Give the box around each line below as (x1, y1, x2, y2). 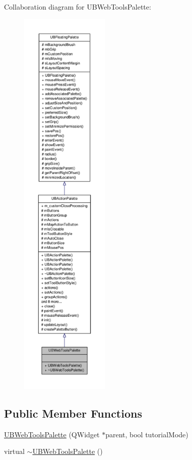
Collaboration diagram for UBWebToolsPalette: (4, 2, 151, 12)
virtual (4, 446, 25, 456)
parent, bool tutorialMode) (105, 429, 188, 439)
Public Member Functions (4, 405, 142, 421)
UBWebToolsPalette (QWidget (4, 429, 100, 439)
